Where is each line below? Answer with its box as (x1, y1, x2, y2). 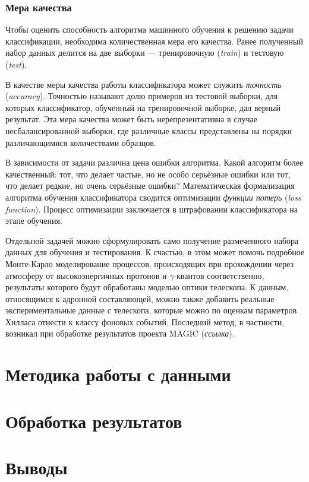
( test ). (5, 58, 27, 70)
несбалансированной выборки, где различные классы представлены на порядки (5, 124, 292, 137)
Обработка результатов (5, 408, 182, 433)
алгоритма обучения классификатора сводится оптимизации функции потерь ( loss (5, 191, 301, 203)
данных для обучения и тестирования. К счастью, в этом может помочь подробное (5, 246, 305, 258)
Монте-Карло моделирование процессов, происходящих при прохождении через (5, 257, 294, 269)
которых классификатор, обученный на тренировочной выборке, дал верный (5, 101, 281, 113)
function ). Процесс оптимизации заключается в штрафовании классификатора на (5, 202, 298, 215)
